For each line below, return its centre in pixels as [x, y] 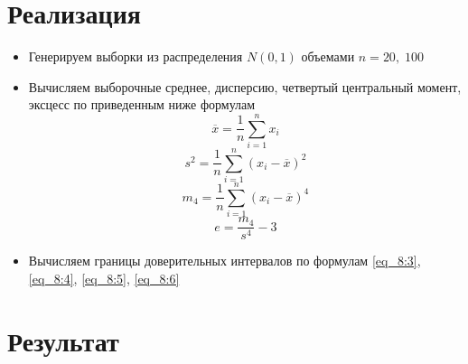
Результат [63, 340]
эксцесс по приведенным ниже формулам [142, 104]
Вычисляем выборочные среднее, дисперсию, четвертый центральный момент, [245, 86]
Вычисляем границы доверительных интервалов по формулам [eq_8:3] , [225, 261]
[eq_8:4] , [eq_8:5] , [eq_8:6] [104, 278]
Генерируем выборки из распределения [136, 56]
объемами [328, 56]
